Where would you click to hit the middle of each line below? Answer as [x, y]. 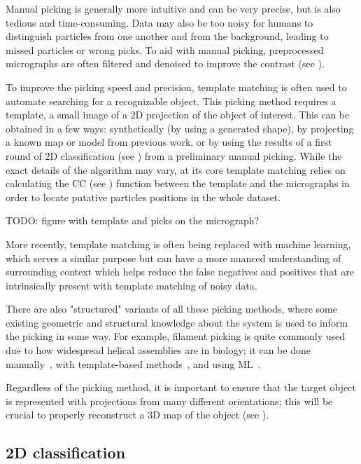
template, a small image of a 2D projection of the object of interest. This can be [178, 115]
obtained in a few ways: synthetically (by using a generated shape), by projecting [180, 128]
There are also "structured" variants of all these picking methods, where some [171, 309]
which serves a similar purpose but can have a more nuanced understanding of [174, 258]
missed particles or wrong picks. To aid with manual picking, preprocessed [165, 49]
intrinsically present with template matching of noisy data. [132, 285]
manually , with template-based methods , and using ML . [133, 363]
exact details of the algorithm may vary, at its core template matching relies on [176, 169]
